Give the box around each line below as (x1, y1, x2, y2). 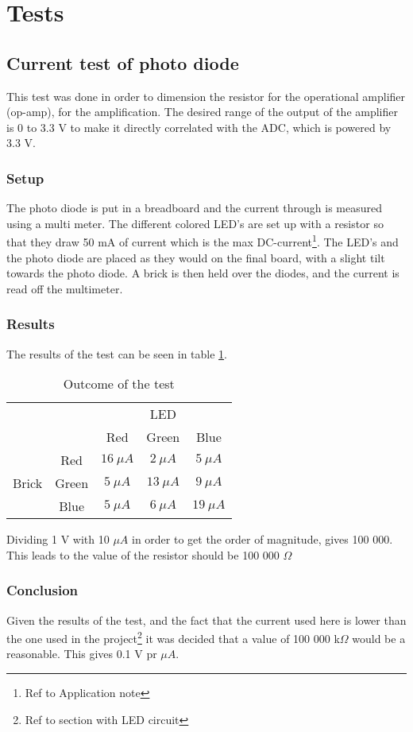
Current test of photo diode (6, 50, 239, 75)
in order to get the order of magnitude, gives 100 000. (131, 531, 393, 548)
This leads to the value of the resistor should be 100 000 (6, 546, 280, 563)
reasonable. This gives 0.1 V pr (6, 645, 157, 662)
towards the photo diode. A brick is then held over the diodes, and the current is (6, 265, 399, 281)
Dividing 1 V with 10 (6, 531, 110, 548)
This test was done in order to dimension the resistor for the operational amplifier (6, 87, 406, 104)
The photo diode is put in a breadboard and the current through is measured (6, 199, 383, 216)
